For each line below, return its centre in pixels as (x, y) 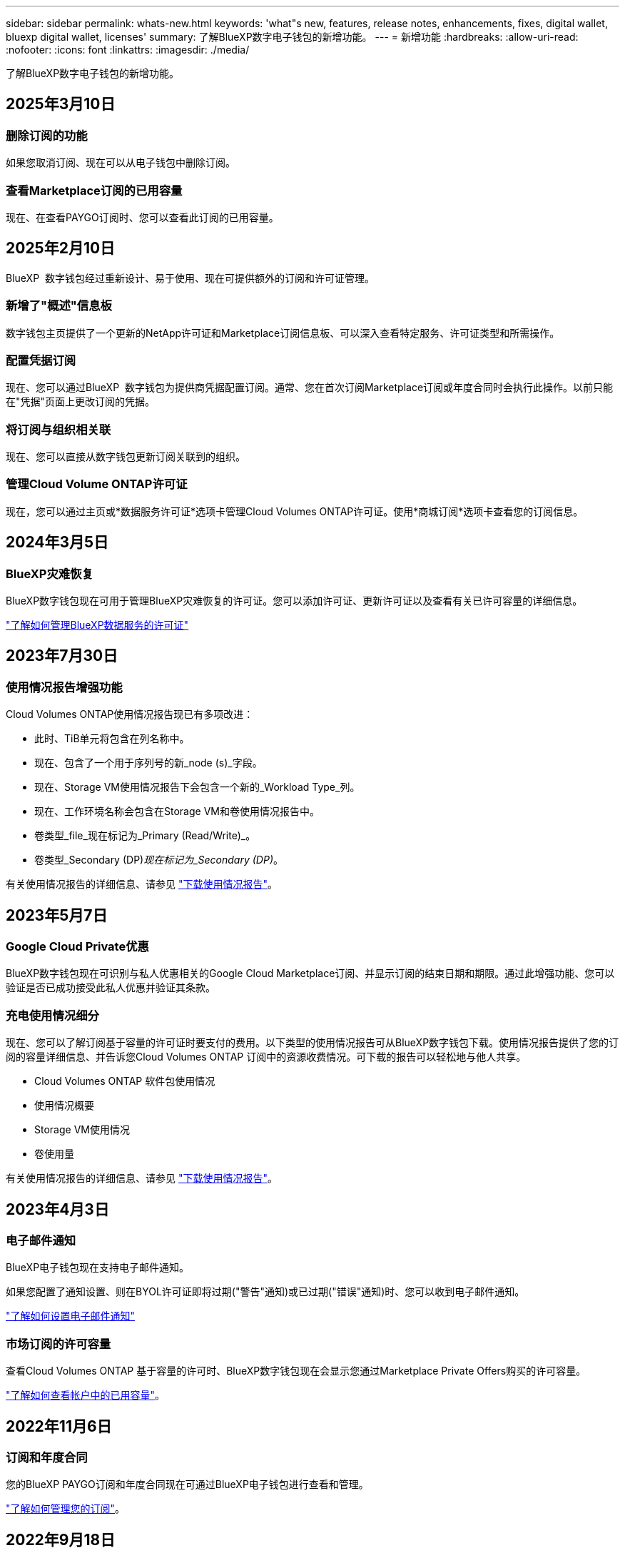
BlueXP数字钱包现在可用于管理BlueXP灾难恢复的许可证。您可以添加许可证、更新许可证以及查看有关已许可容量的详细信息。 (294, 601)
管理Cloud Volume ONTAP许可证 (97, 484)
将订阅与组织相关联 (59, 429)
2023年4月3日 (57, 1209)
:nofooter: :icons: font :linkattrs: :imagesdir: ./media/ (128, 50)
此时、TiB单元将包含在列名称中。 (112, 739)
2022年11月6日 (59, 1426)
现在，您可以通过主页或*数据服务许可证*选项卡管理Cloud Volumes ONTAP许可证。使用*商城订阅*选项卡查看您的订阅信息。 (295, 511)
